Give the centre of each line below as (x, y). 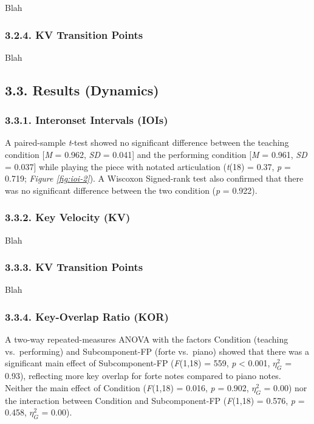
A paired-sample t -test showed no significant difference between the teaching (147, 142)
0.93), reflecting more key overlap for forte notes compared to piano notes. (143, 376)
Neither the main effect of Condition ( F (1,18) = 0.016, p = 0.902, (127, 387)
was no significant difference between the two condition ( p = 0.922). (131, 190)
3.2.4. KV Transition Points (74, 34)
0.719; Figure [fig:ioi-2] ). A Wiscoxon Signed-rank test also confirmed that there (154, 178)
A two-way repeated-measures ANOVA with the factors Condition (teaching (147, 339)
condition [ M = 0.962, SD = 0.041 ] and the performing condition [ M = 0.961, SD (156, 154)
